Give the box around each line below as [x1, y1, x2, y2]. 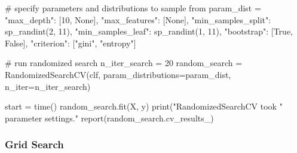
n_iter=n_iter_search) [5, 80, 91, 92]
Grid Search [5, 137, 64, 152]
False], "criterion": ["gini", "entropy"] [5, 36, 136, 49]
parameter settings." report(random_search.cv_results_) [5, 111, 214, 124]
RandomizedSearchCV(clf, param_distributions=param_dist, [5, 68, 231, 80]
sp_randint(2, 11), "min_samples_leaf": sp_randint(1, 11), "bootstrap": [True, [5, 25, 293, 38]
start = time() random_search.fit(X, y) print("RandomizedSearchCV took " [5, 100, 283, 113]
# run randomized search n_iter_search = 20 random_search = [5, 57, 243, 69]
